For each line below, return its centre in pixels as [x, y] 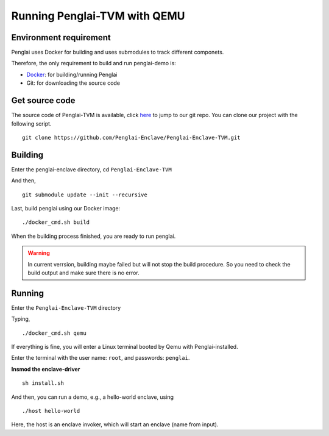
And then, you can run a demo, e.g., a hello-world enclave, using [92, 397]
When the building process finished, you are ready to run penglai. [94, 236]
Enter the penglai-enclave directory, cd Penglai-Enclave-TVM [91, 169]
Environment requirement [61, 38]
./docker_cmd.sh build [56, 222]
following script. [31, 123]
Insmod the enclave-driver [46, 369]
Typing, [21, 319]
